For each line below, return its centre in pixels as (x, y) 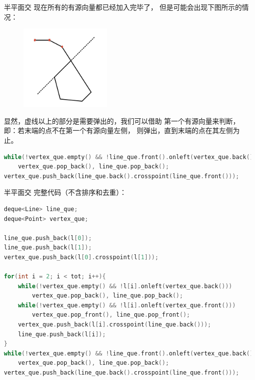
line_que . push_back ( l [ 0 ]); (48, 238)
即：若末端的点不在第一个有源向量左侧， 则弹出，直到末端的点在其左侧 (118, 130)
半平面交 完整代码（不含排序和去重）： (65, 192)
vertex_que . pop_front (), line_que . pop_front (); (111, 315)
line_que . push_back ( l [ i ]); (62, 334)
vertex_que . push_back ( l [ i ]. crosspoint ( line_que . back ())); (115, 325)
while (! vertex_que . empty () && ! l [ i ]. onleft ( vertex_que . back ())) (125, 286)
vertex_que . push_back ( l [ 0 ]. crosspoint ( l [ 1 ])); (81, 257)
